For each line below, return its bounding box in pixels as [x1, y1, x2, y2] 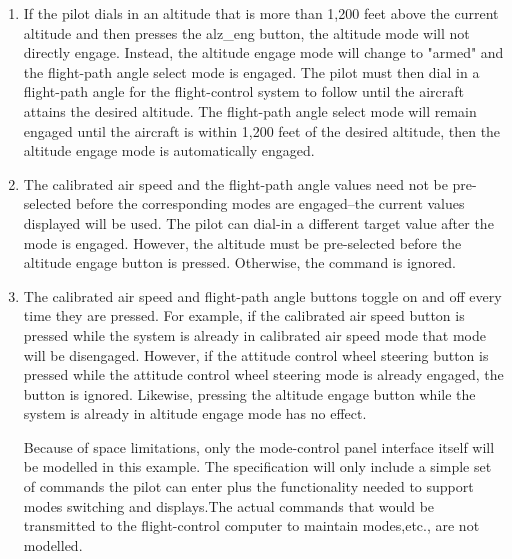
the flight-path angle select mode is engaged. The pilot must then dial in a [23, 61, 480, 82]
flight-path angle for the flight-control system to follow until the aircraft [23, 81, 464, 102]
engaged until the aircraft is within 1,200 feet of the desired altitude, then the [23, 120, 501, 141]
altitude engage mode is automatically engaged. [23, 140, 315, 161]
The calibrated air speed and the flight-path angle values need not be [23, 173, 448, 194]
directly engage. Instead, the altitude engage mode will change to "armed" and [23, 42, 504, 63]
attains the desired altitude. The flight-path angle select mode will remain [23, 100, 477, 121]
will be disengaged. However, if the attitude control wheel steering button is [23, 344, 489, 365]
